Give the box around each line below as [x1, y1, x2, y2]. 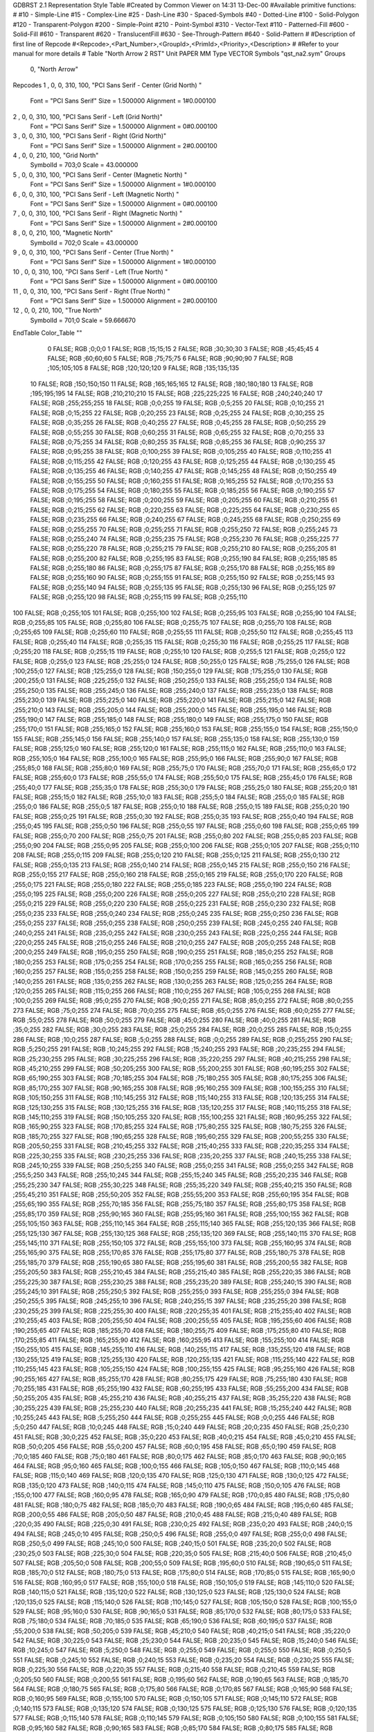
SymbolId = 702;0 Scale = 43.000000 [30, 238, 139, 247]
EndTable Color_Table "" [12, 329, 82, 337]
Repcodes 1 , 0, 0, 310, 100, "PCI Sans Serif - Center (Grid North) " [12, 80, 202, 89]
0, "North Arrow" [30, 65, 79, 73]
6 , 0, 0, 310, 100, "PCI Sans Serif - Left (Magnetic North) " [12, 190, 179, 198]
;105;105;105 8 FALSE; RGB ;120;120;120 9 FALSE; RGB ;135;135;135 [47, 364, 240, 372]
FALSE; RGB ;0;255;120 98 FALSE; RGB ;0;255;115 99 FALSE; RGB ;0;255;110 [30, 593, 248, 601]
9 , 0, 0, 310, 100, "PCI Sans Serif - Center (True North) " [12, 248, 174, 256]
